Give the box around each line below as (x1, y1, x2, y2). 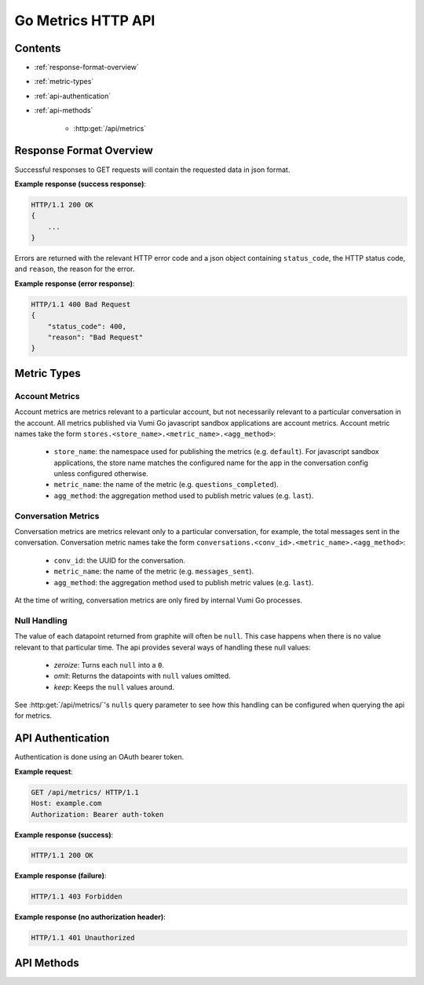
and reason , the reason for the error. (14, 264, 135, 274)
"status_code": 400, (47, 322, 127, 331)
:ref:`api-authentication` (34, 91, 111, 101)
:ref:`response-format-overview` (34, 63, 139, 72)
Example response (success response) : (14, 179, 147, 189)
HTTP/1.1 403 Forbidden (31, 892, 123, 901)
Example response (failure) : (14, 871, 107, 881)
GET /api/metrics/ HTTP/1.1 (31, 788, 139, 796)
